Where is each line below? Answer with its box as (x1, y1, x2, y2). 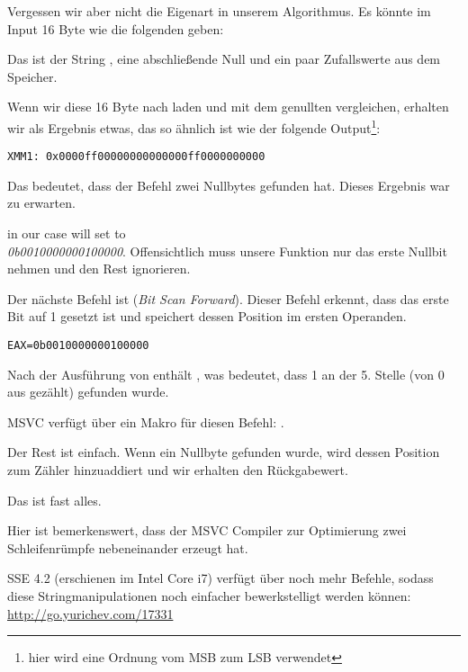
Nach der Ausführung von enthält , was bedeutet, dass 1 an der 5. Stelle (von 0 (7, 364, 445, 383)
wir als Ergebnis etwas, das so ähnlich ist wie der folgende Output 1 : (7, 115, 381, 137)
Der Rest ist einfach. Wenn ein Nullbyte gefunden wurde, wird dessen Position (7, 443, 440, 461)
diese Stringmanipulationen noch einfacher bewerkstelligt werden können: (7, 587, 411, 605)
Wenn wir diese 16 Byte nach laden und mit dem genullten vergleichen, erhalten (7, 97, 449, 116)
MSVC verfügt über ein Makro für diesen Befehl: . (7, 412, 284, 431)
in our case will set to (7, 224, 126, 243)
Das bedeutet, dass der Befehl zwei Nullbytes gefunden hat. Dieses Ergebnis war (7, 175, 450, 194)
